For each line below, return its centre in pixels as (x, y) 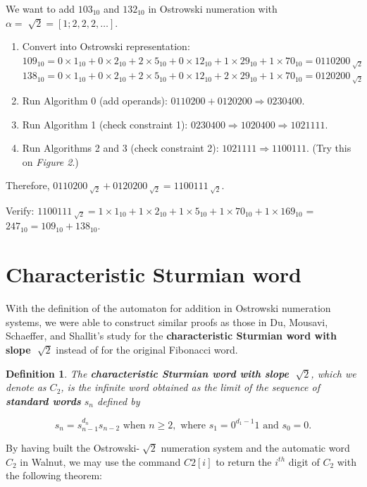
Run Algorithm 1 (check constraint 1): (105, 124)
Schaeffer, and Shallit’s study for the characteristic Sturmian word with (171, 336)
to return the (244, 461)
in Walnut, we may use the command (100, 461)
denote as (26, 387)
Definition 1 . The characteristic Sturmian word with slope (147, 373)
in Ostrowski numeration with (213, 8)
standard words (43, 401)
